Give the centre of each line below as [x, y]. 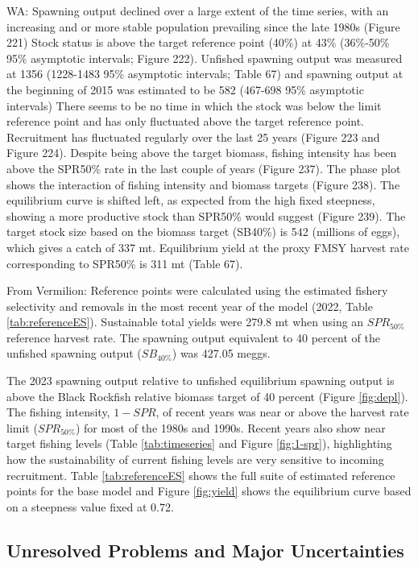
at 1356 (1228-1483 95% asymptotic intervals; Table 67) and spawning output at [205, 74]
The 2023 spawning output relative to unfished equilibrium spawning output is [201, 381]
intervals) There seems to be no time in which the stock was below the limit [194, 105]
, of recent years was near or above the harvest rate [282, 412]
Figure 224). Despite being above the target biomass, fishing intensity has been [202, 153]
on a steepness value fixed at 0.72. [90, 506]
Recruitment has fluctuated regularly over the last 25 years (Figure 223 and [193, 137]
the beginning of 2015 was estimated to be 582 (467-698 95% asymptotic [185, 89]
